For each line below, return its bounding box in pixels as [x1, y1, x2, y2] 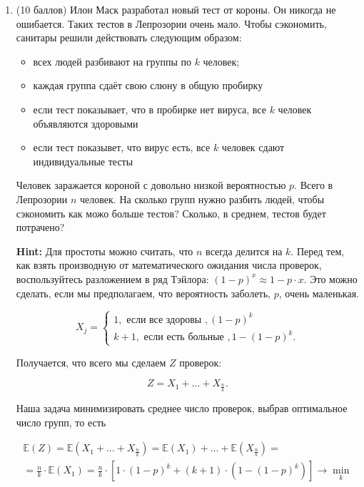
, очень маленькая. [278, 285, 360, 300]
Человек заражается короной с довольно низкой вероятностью [16, 178, 286, 193]
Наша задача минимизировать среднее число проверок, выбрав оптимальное [16, 401, 348, 416]
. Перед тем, [290, 243, 345, 258]
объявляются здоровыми [33, 116, 138, 130]
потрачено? [16, 220, 65, 235]
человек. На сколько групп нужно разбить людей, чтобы [80, 191, 325, 206]
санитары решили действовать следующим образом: [16, 30, 242, 45]
